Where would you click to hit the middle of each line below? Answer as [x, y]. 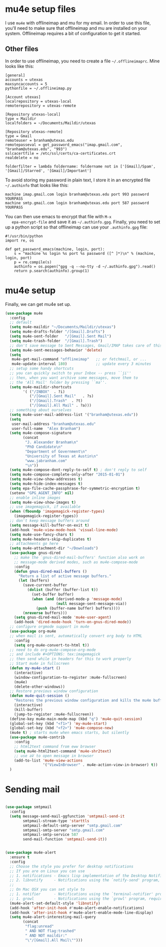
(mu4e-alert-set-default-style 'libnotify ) [55, 903]
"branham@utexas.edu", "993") [36, 149]
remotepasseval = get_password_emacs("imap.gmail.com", [64, 145]
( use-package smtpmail [28, 807]
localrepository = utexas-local [38, 101]
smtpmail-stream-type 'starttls [56, 821]
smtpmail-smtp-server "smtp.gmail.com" [64, 830]
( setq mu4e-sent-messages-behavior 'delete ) [56, 350]
